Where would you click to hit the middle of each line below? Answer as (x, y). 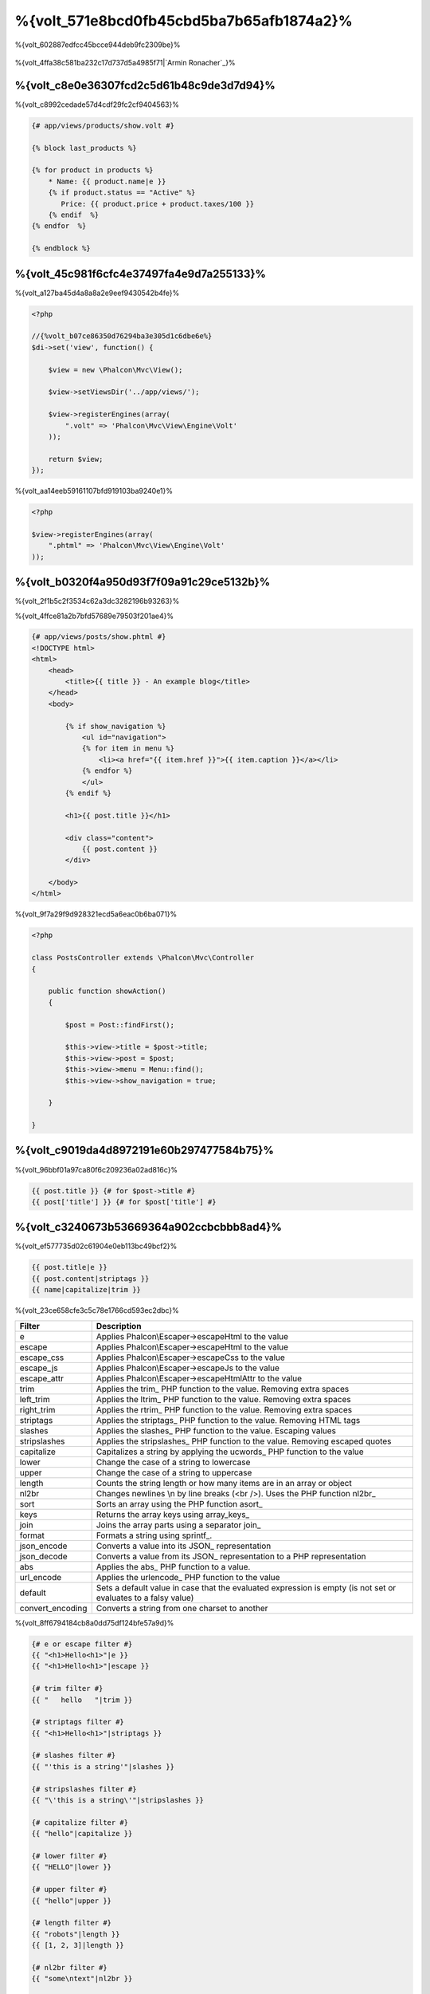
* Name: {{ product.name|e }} (107, 181)
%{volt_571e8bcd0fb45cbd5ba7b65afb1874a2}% (184, 21)
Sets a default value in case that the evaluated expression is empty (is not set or (246, 1587)
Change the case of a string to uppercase (174, 1472)
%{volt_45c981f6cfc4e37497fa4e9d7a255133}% (141, 274)
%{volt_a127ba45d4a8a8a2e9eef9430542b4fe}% (97, 293)
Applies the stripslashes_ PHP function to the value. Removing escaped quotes (244, 1441)
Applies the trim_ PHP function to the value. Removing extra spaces (223, 1389)
